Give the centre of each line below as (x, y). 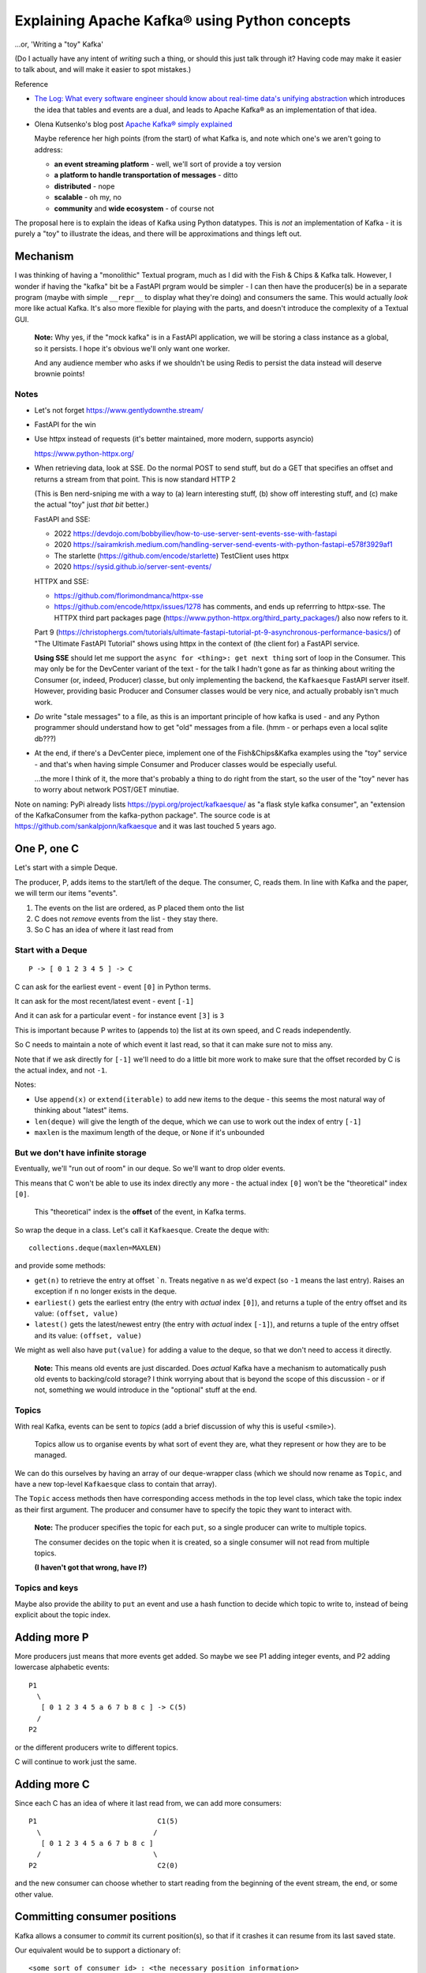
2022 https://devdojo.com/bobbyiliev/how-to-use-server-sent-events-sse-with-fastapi (196, 533)
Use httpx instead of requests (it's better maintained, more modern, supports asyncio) (174, 439)
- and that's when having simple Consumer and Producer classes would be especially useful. (186, 764)
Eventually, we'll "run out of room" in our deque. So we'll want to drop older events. (150, 1169)
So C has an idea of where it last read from (104, 930)
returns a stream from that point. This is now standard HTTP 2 (135, 479)
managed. (50, 1455)
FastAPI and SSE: (62, 519)
